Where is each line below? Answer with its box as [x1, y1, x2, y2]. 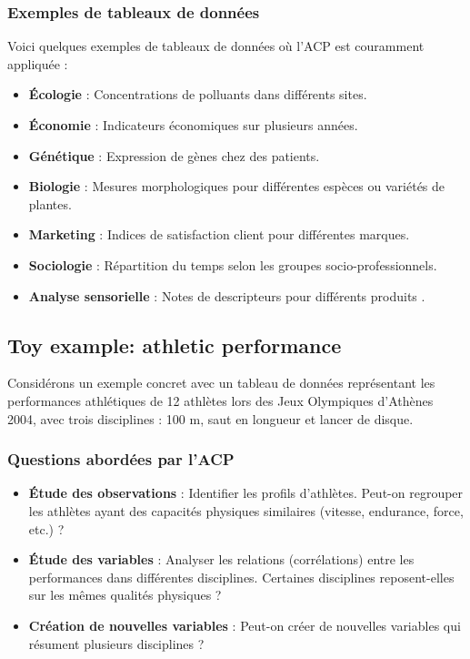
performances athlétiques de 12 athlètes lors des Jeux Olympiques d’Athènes [7, 390, 434, 410]
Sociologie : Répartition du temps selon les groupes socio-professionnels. [28, 255, 437, 274]
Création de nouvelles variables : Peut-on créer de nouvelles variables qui [28, 615, 461, 634]
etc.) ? [28, 519, 65, 538]
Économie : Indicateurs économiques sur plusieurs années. [28, 116, 358, 134]
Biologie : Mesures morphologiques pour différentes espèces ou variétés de [28, 177, 445, 196]
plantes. [28, 194, 72, 213]
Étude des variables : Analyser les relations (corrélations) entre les [28, 550, 415, 569]
